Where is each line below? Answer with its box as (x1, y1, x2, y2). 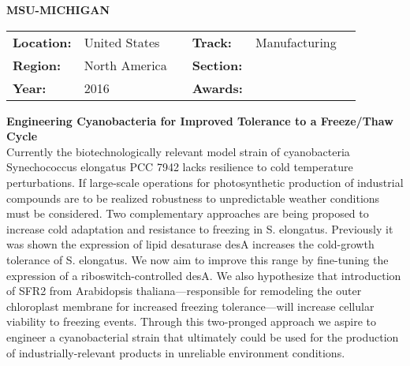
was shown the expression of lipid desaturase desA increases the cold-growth (6, 236, 375, 252)
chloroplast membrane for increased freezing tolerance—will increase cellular (6, 297, 375, 314)
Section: (192, 55, 243, 74)
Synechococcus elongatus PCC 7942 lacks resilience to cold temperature (6, 159, 353, 175)
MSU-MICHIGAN (6, 2, 110, 17)
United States (84, 32, 160, 51)
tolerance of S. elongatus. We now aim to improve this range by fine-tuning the (6, 251, 389, 267)
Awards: (192, 78, 243, 97)
